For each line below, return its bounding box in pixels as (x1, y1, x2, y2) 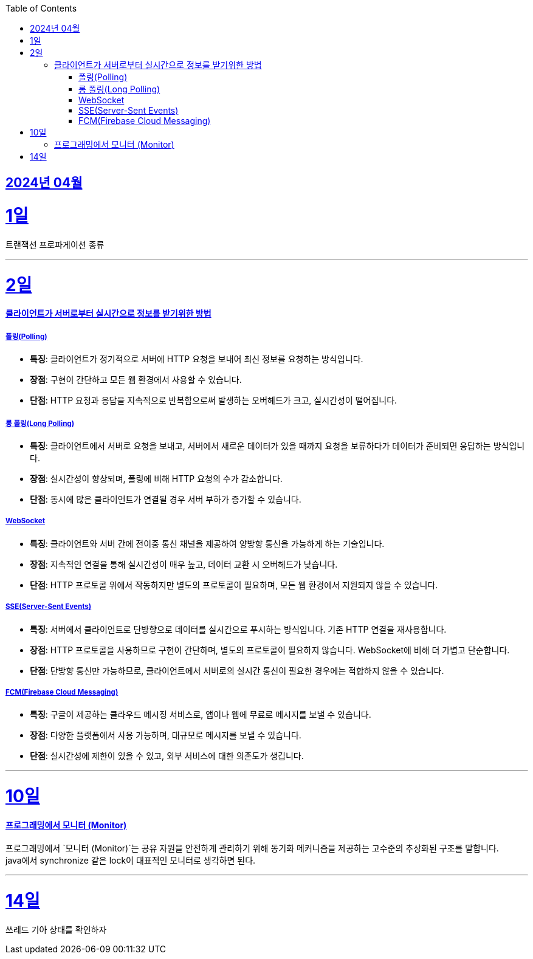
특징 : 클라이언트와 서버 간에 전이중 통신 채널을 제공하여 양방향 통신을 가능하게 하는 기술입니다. (30, 538, 385, 549)
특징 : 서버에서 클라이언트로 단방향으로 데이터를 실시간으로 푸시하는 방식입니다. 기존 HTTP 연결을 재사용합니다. (30, 624, 447, 634)
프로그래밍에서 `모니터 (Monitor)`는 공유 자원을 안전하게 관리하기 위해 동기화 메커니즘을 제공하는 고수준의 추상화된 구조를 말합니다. (5, 843, 499, 854)
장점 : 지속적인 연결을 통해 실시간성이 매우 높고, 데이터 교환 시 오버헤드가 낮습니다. (30, 559, 338, 569)
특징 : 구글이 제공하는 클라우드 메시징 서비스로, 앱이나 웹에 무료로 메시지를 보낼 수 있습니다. (30, 709, 371, 720)
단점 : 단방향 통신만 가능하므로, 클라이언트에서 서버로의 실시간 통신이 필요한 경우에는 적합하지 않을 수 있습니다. (30, 665, 444, 676)
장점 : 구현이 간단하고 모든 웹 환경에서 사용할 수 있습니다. (30, 374, 242, 385)
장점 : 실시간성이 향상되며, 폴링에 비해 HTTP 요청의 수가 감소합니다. (30, 473, 283, 484)
